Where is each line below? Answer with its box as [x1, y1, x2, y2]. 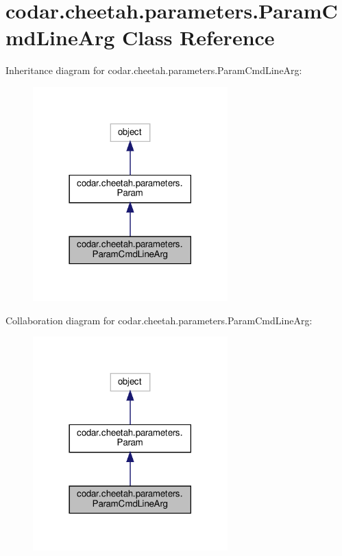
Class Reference [122, 23, 275, 51]
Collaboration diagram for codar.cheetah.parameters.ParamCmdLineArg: [5, 313, 313, 327]
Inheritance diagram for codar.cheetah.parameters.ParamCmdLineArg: [5, 63, 302, 77]
